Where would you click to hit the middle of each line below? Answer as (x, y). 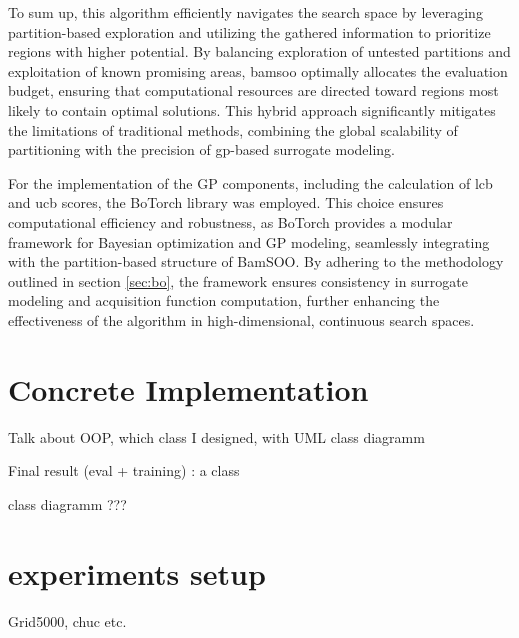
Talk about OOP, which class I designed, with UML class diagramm (216, 436)
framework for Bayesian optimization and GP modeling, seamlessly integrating (249, 241)
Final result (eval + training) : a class (124, 470)
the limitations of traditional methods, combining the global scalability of (233, 129)
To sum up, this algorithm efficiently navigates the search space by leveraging (245, 12)
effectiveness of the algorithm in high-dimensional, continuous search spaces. (241, 319)
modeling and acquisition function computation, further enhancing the (224, 300)
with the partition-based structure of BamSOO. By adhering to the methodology (256, 261)
